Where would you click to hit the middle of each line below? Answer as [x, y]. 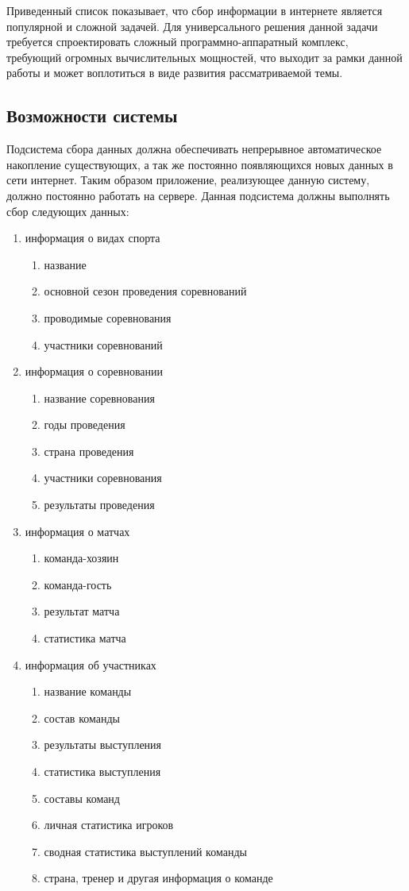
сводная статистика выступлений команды [145, 851]
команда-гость [78, 584]
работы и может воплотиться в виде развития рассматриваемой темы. [175, 73]
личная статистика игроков [109, 825]
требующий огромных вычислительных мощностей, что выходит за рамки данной [204, 57]
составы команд [82, 798]
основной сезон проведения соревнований [145, 291]
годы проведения [85, 424]
